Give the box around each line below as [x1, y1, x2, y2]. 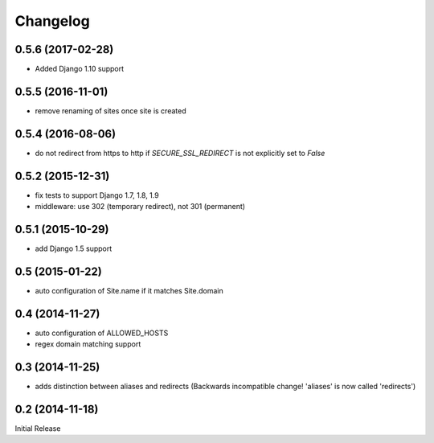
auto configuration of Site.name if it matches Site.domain [35, 285, 224, 295]
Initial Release [14, 424, 61, 433]
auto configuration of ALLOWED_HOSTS [35, 328, 169, 338]
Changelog [14, 12, 90, 30]
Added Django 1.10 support [35, 64, 125, 74]
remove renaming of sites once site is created [35, 105, 186, 116]
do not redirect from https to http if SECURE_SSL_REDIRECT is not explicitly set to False [35, 148, 325, 158]
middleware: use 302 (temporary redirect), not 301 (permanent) [35, 202, 245, 211]
